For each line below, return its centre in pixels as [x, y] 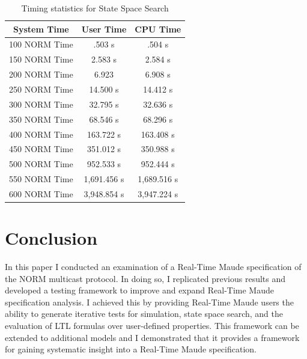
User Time [104, 29]
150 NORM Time [41, 59]
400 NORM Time [41, 134]
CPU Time [158, 29]
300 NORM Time [41, 104]
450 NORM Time [41, 149]
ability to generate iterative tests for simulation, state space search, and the [144, 314]
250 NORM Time [41, 89]
